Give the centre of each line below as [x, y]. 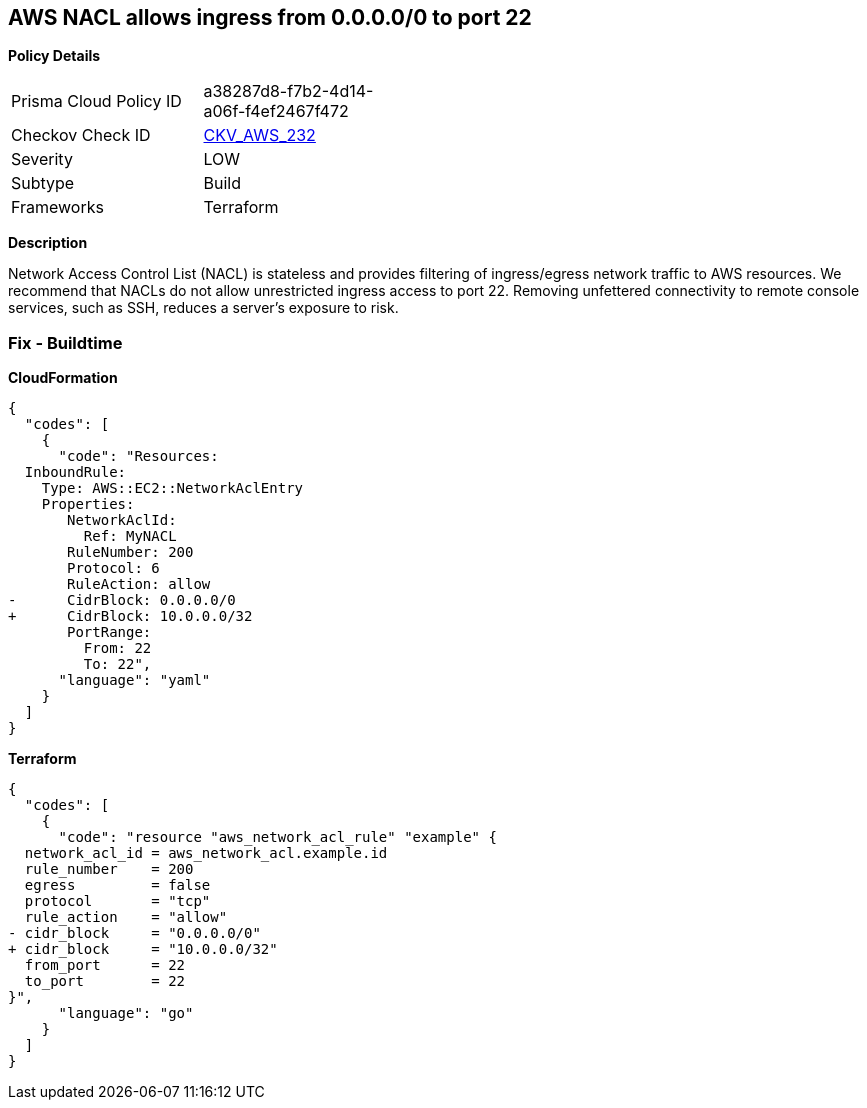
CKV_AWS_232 [259, 135]
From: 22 [117, 648]
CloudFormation [63, 378]
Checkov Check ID [81, 135]
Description [48, 243]
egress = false [117, 885]
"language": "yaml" [134, 680]
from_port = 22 [105, 965]
